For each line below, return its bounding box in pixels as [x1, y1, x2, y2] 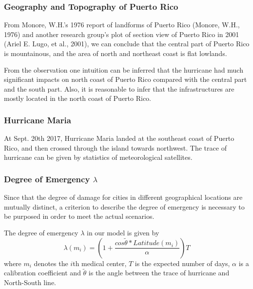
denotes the [34, 258, 68, 268]
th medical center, [73, 258, 127, 268]
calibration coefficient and [4, 268, 81, 278]
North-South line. [4, 277, 57, 287]
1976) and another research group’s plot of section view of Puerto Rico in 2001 [4, 29, 239, 39]
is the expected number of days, [135, 258, 230, 268]
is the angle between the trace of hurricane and [88, 268, 230, 278]
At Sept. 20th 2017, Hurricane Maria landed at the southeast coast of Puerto [4, 133, 234, 143]
